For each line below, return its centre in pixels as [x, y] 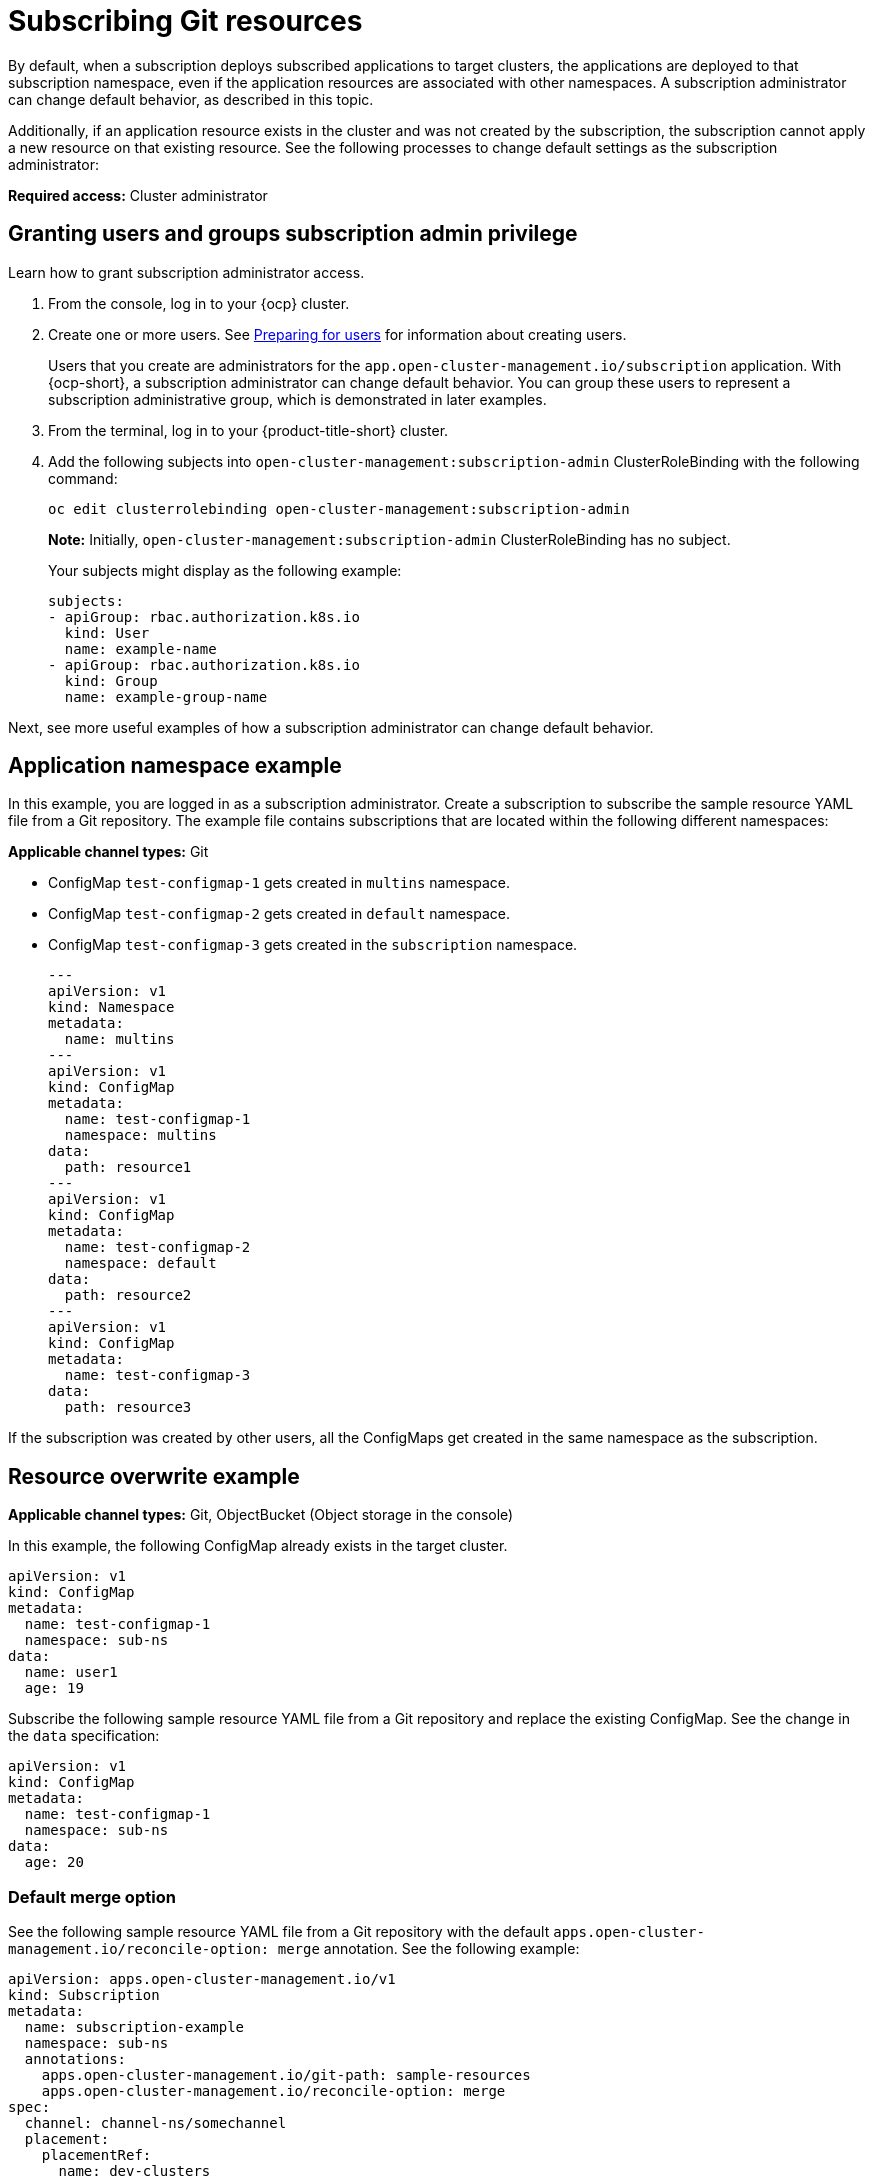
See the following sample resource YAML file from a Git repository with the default [279, 1932]
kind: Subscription [84, 1995]
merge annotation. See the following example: [428, 1949]
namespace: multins [140, 1135]
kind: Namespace [111, 1007]
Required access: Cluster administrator [138, 195]
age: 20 [54, 1862]
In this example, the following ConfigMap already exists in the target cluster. [258, 1546]
